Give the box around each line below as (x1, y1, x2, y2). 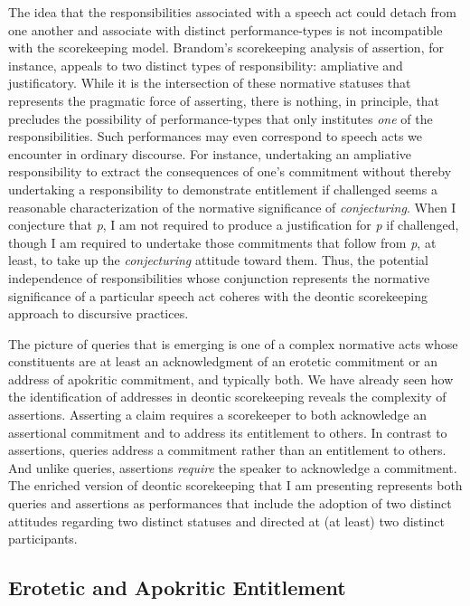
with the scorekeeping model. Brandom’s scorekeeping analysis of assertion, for (8, 38, 444, 57)
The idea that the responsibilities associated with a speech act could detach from (8, 3, 456, 21)
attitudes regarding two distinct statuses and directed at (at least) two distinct (8, 511, 445, 530)
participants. (8, 529, 78, 548)
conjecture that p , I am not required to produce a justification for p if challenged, (8, 215, 459, 234)
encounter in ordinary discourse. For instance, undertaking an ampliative (8, 144, 411, 163)
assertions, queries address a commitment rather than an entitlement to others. (8, 440, 446, 459)
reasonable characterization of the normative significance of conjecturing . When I (8, 197, 456, 216)
